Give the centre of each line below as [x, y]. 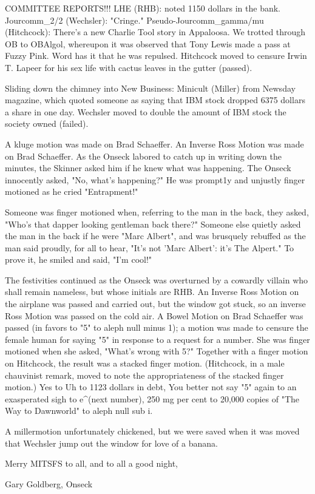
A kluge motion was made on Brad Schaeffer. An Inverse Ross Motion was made [154, 144]
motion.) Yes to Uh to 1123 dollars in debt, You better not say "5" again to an [151, 387]
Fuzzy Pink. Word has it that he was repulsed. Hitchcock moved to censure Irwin [156, 56]
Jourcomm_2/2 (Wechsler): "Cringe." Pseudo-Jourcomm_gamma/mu [134, 20]
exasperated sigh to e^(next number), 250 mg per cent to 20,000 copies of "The [152, 398]
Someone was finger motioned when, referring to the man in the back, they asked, [157, 211]
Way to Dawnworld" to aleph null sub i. [79, 411]
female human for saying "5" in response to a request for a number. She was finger [157, 339]
